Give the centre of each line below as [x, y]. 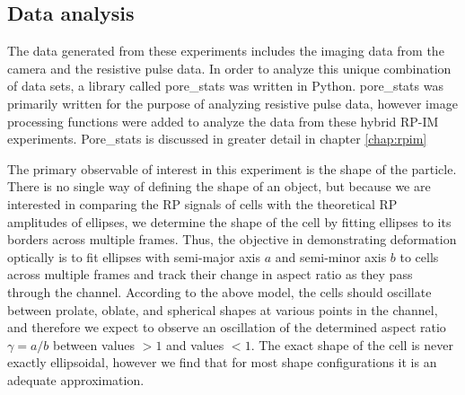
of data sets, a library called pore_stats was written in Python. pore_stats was [225, 86]
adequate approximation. [76, 379]
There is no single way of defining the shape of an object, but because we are [219, 186]
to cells [419, 256]
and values [195, 344]
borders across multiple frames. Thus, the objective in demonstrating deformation [232, 239]
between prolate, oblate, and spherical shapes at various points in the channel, [223, 309]
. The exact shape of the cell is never [352, 344]
